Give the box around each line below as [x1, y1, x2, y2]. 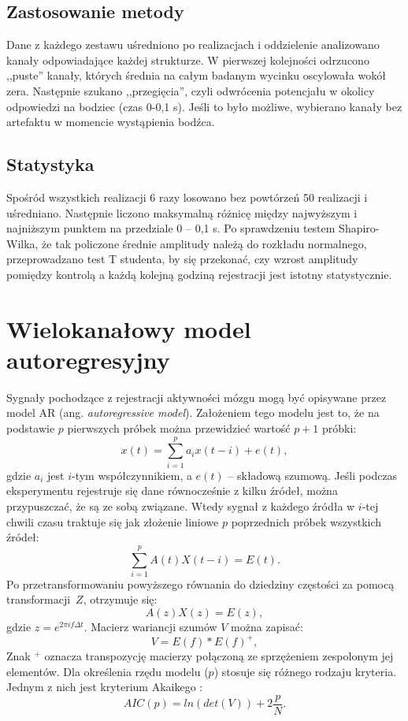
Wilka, [6, 235, 39, 251]
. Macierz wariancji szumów [83, 619, 217, 635]
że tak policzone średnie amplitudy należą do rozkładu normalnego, [42, 235, 367, 251]
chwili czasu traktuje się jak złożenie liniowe [6, 513, 219, 530]
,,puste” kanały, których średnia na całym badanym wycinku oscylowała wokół [6, 67, 386, 84]
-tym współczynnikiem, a [72, 466, 192, 483]
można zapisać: [231, 619, 303, 635]
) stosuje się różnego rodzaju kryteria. [213, 663, 397, 679]
